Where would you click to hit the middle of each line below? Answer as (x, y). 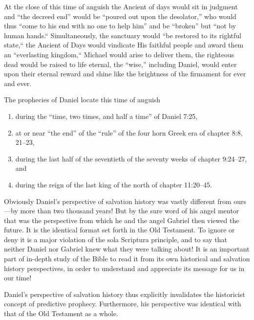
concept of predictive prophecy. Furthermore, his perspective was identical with (123, 304)
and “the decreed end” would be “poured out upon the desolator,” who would (120, 16)
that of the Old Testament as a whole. (61, 313)
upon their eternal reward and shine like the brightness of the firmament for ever (125, 74)
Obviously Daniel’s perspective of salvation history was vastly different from (118, 201)
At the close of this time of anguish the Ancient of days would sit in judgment (121, 6)
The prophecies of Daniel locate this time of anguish (82, 100)
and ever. (18, 83)
